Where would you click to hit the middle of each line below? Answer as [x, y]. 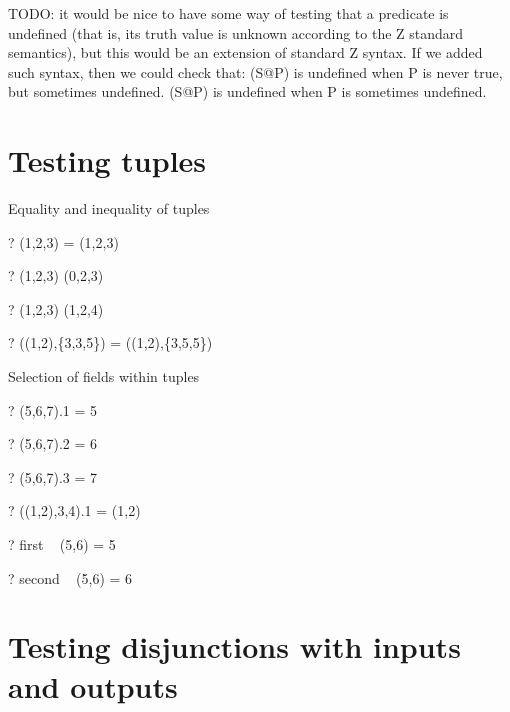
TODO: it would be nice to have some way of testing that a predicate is [228, 13]
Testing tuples [107, 160]
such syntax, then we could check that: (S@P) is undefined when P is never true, [255, 71]
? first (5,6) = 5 [62, 544]
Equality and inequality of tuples [109, 208]
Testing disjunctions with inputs [234, 646]
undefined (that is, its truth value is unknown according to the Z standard [236, 32]
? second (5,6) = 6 [70, 577]
